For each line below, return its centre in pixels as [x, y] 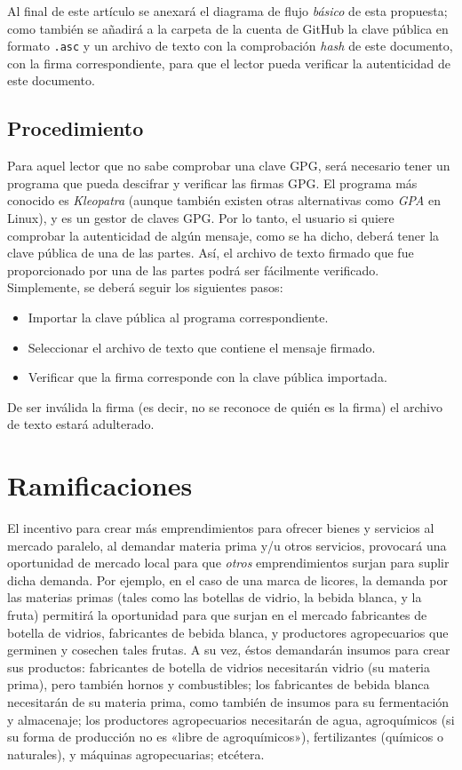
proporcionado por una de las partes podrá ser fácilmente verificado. [193, 270]
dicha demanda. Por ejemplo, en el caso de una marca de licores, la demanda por [227, 579]
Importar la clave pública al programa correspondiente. [178, 317]
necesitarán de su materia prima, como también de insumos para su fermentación [228, 702]
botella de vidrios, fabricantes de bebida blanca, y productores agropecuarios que [228, 632]
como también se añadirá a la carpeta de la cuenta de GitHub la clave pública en [228, 28]
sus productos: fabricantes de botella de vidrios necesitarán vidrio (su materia [219, 667]
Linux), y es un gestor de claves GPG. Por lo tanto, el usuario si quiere [201, 218]
